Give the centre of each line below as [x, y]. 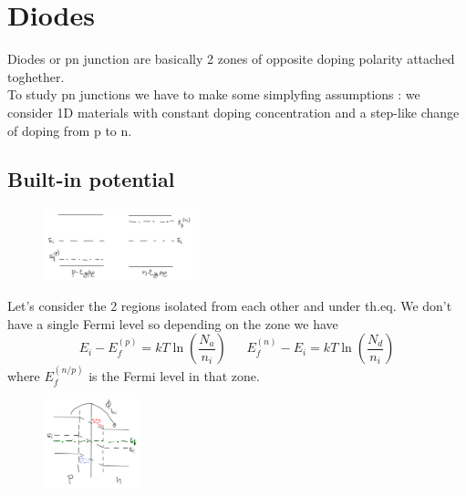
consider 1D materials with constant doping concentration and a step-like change [233, 112]
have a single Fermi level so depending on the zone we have [173, 323]
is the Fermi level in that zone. [174, 376]
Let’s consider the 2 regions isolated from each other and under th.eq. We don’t [230, 306]
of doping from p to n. [70, 130]
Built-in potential [91, 179]
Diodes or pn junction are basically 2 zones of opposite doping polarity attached [231, 59]
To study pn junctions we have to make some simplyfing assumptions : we [214, 94]
